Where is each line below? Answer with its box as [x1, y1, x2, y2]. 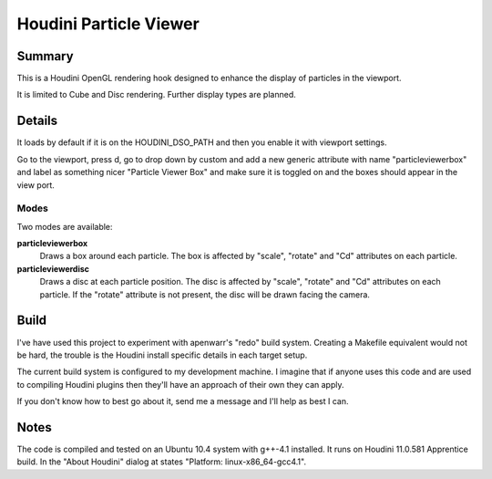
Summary [16, 48, 74, 64]
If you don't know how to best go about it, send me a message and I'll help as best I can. [16, 396, 349, 407]
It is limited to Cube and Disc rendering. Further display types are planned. [16, 89, 296, 100]
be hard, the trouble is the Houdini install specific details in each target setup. [16, 349, 308, 360]
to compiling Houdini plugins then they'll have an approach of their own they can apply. [16, 379, 344, 390]
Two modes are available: [16, 221, 113, 232]
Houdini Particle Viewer [16, 14, 200, 34]
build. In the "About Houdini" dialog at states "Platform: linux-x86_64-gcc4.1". [16, 456, 307, 467]
